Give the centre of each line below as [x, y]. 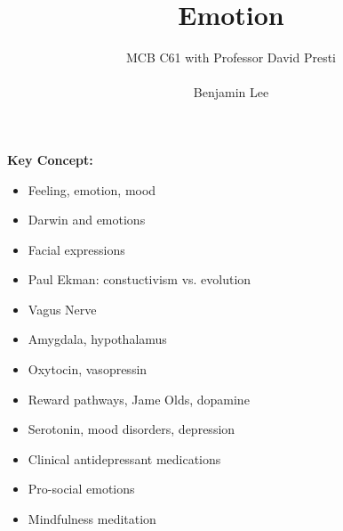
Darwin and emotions [87, 220]
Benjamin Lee [231, 92]
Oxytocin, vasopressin [88, 369]
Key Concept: [50, 159]
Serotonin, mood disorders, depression [132, 429]
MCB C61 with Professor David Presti [231, 57]
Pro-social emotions [81, 489]
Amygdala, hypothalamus [97, 339]
